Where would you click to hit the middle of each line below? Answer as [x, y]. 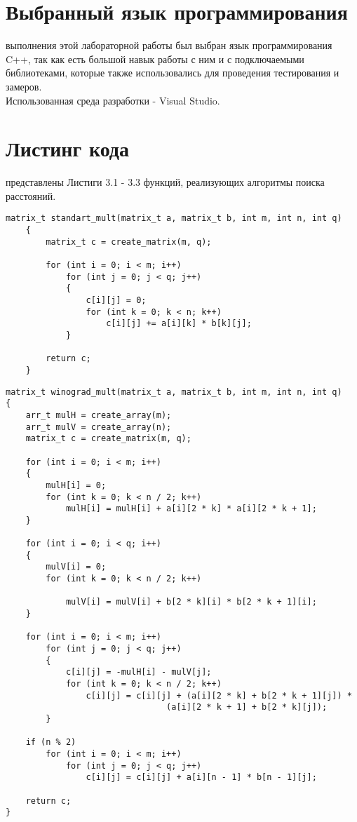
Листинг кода [68, 148]
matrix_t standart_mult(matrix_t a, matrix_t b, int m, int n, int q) [174, 218]
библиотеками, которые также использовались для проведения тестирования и [173, 73]
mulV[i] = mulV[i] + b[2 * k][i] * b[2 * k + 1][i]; [191, 602]
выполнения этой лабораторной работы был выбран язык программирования [169, 45]
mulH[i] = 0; [76, 485]
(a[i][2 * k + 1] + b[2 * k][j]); [247, 707]
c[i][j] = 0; [116, 300]
